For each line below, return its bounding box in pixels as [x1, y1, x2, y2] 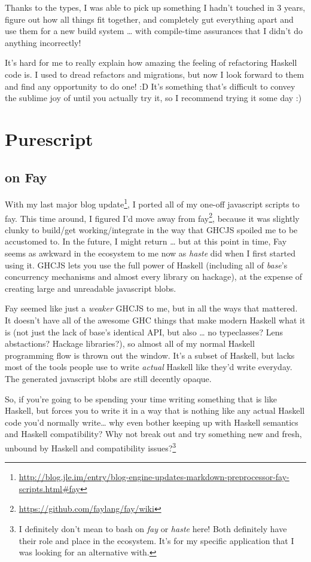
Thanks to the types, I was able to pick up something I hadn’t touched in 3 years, [5, 1, 306, 13]
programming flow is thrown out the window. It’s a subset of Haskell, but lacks [5, 349, 295, 361]
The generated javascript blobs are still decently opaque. [5, 372, 212, 384]
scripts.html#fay [19, 482, 80, 494]
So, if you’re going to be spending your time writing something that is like [5, 392, 277, 405]
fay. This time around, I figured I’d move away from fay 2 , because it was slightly [5, 210, 300, 224]
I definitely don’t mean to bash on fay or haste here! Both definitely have [19, 522, 287, 534]
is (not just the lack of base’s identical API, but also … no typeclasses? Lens [5, 325, 283, 338]
